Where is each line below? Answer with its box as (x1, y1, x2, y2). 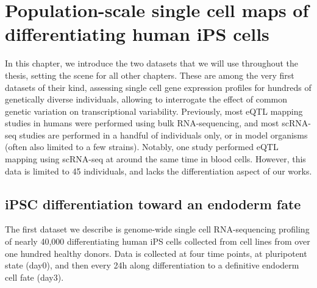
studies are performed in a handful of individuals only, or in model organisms (19, 128, 308, 141)
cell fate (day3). (5, 270, 64, 283)
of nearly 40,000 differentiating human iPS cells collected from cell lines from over (5, 235, 310, 248)
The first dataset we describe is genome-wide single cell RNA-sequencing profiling (5, 223, 310, 236)
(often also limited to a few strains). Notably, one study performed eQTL (5, 140, 279, 153)
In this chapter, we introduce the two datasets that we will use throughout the (5, 57, 299, 70)
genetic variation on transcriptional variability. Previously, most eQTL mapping (5, 104, 303, 117)
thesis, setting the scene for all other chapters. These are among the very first (5, 68, 294, 81)
